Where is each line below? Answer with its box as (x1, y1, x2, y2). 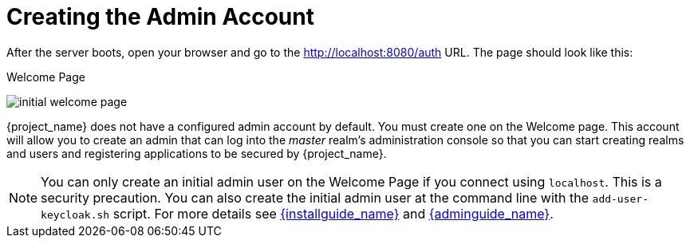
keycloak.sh (41, 208, 110, 221)
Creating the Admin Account (6, 3, 314, 30)
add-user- (592, 192, 649, 205)
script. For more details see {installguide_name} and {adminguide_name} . (112, 205, 554, 222)
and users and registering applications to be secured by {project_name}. (6, 146, 387, 160)
